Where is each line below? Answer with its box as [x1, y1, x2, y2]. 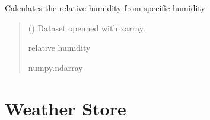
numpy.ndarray [28, 61, 83, 73]
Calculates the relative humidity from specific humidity [5, 2, 205, 14]
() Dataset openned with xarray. [28, 21, 145, 34]
